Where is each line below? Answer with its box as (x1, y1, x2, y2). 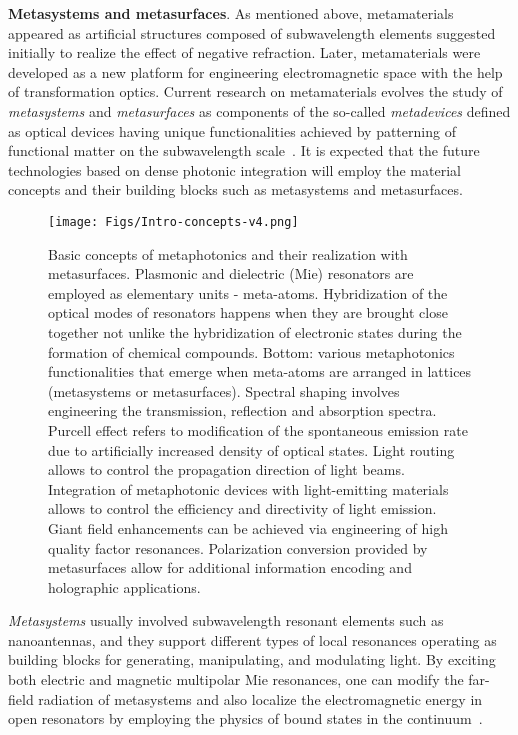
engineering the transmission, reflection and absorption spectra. (48, 400, 437, 421)
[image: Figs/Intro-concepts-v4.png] (48, 214, 299, 229)
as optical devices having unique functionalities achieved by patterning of (8, 120, 456, 141)
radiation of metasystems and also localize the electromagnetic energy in (38, 688, 483, 709)
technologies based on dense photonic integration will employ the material (8, 159, 461, 180)
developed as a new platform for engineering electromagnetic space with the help (8, 61, 503, 82)
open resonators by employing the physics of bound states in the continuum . (8, 708, 483, 729)
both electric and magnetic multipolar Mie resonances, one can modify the (8, 669, 464, 690)
